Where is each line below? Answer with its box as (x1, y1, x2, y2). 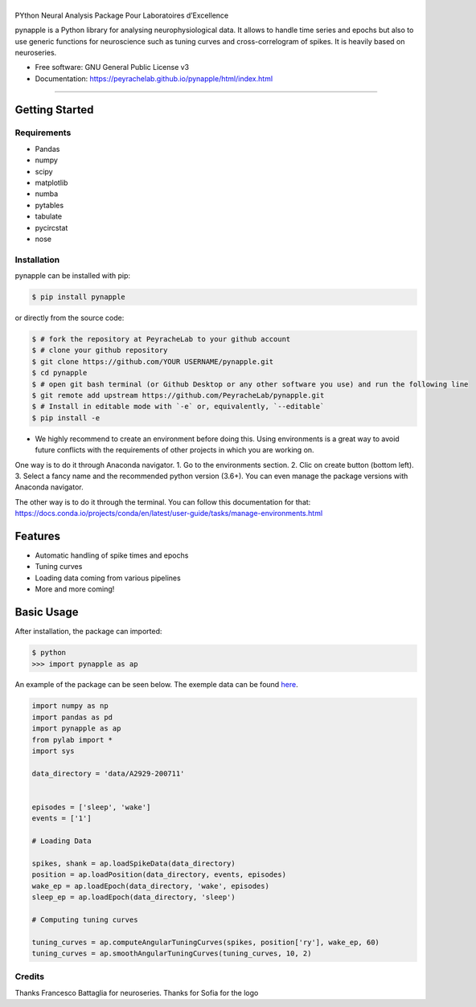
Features (14, 529, 60, 542)
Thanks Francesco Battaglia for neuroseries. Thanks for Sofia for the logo (14, 988, 259, 997)
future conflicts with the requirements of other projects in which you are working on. (35, 445, 314, 455)
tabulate (35, 211, 63, 221)
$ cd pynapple (31, 368, 88, 378)
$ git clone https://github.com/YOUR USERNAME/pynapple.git (31, 357, 274, 366)
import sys (31, 747, 75, 755)
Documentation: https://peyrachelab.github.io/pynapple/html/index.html (35, 73, 273, 84)
